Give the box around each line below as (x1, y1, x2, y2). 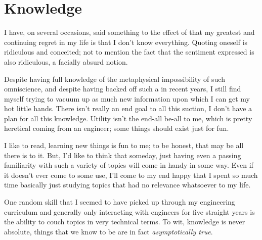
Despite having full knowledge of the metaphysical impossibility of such (4, 73, 225, 84)
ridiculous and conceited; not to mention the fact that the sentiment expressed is (4, 46, 254, 57)
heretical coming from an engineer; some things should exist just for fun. (4, 123, 229, 133)
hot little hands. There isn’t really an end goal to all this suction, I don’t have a (4, 103, 252, 114)
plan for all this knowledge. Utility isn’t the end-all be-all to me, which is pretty (4, 113, 252, 123)
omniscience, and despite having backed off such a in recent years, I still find (4, 83, 241, 94)
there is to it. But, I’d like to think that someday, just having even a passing (4, 150, 241, 160)
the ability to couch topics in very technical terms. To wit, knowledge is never (4, 216, 245, 227)
